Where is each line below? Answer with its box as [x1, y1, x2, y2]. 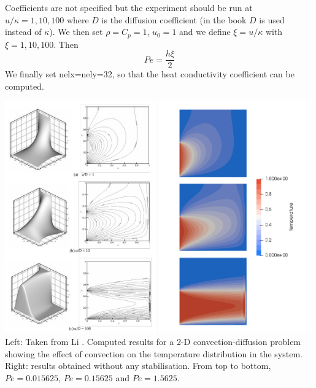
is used [259, 13, 285, 26]
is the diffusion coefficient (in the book [101, 13, 247, 26]
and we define [179, 25, 231, 38]
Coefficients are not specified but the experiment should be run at [5, 1, 253, 14]
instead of [5, 25, 42, 38]
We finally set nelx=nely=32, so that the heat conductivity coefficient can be [5, 68, 295, 80]
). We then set [49, 25, 103, 38]
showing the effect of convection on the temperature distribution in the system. [5, 347, 303, 360]
